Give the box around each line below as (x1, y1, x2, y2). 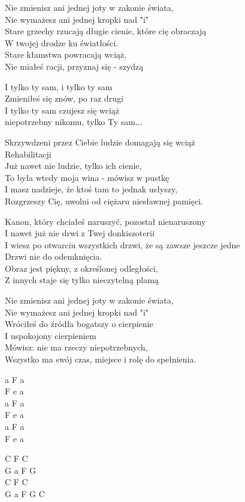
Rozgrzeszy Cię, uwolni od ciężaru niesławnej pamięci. (5, 194, 203, 207)
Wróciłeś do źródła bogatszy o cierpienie (5, 317, 153, 330)
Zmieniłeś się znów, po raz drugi (5, 92, 123, 105)
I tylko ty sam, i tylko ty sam (5, 80, 113, 93)
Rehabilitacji (5, 147, 52, 160)
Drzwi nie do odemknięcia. (5, 250, 102, 263)
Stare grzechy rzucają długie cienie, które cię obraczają (5, 25, 207, 37)
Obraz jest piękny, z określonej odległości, (5, 262, 158, 274)
